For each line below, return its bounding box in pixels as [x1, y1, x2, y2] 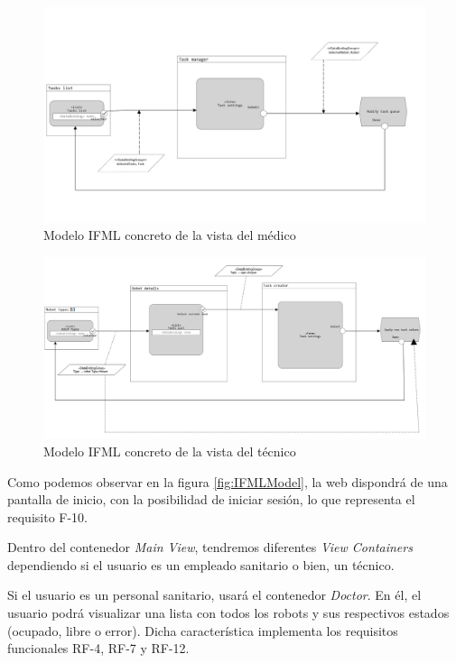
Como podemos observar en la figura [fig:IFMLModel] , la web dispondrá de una [7, 472, 448, 491]
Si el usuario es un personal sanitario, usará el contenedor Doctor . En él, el [7, 585, 422, 604]
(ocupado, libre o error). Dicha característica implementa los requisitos [7, 621, 398, 640]
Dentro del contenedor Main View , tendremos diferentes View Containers [7, 538, 413, 557]
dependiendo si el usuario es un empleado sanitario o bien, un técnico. [7, 555, 395, 574]
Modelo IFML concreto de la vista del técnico [43, 441, 296, 460]
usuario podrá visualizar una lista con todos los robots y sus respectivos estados [7, 603, 450, 622]
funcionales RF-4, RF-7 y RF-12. [7, 639, 190, 658]
